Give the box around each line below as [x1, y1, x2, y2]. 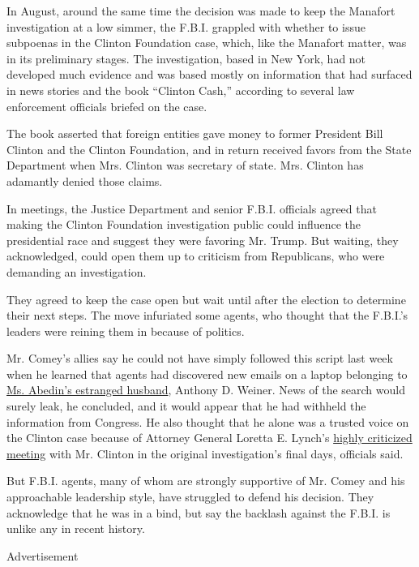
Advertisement [6, 547, 79, 564]
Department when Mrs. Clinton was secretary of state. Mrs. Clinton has [6, 157, 364, 174]
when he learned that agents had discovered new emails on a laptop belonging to [6, 365, 408, 382]
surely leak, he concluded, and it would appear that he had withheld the [6, 397, 366, 415]
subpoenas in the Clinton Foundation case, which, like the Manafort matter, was [6, 34, 407, 51]
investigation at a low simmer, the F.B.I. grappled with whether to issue [6, 18, 366, 35]
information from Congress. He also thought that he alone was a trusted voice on [6, 413, 409, 430]
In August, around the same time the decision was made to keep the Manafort [6, 2, 395, 19]
